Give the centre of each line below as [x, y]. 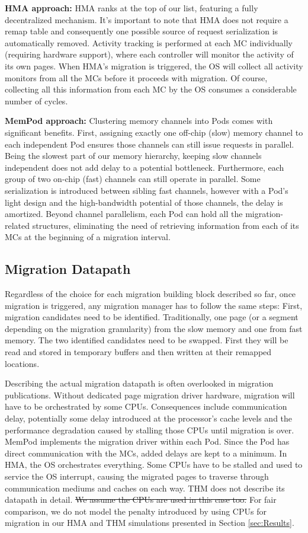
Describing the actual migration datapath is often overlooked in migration [139, 383]
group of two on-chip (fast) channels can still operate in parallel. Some [133, 179]
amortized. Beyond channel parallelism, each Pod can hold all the [124, 214]
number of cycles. [36, 100]
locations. [22, 363]
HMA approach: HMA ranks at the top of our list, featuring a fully [131, 8]
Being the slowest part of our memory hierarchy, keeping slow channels [133, 156]
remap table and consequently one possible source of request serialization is [142, 31]
